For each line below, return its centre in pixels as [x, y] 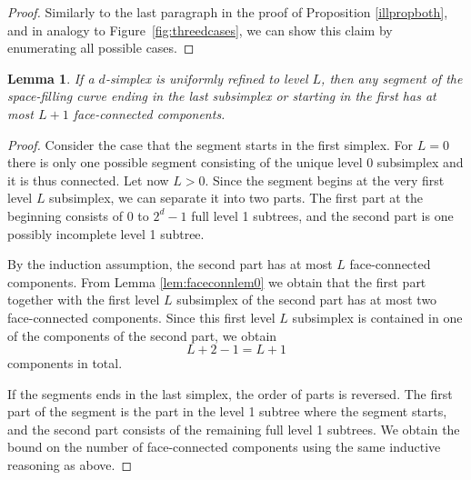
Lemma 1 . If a [51, 78]
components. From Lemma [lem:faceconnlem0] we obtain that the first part [217, 281]
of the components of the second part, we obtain [142, 335]
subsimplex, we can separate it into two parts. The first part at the [236, 198]
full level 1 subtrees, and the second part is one [322, 215]
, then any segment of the [392, 78]
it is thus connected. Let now [88, 180]
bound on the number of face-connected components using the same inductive [224, 447]
